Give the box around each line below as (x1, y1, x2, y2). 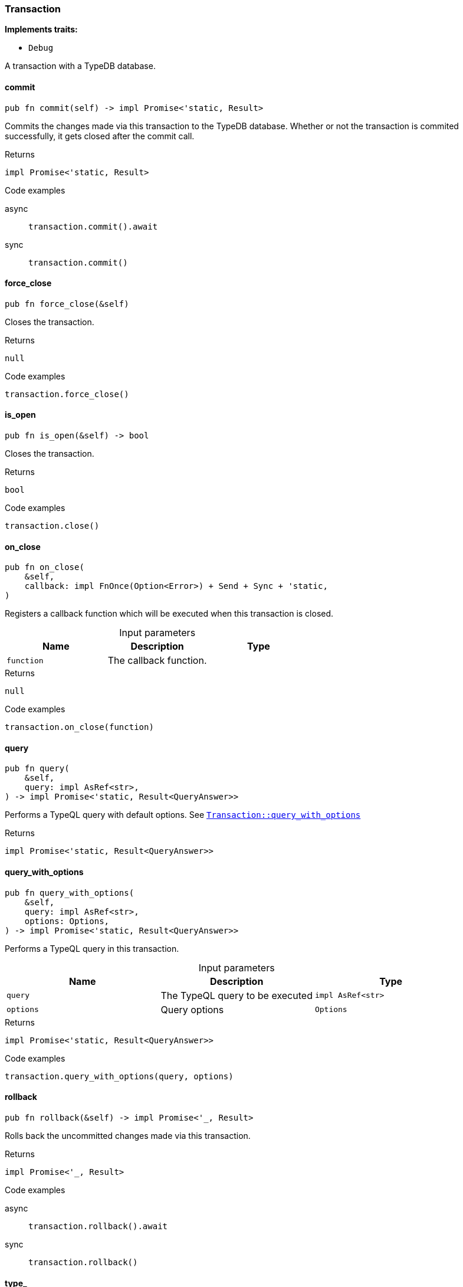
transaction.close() (5, 521, 100, 531)
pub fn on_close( (5, 562, 84, 572)
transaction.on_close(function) (5, 722, 154, 732)
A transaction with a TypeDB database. (5, 61, 156, 71)
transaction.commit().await (28, 221, 158, 231)
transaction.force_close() (5, 389, 129, 399)
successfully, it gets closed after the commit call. (5, 130, 195, 141)
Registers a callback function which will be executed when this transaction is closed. (5, 608, 334, 619)
